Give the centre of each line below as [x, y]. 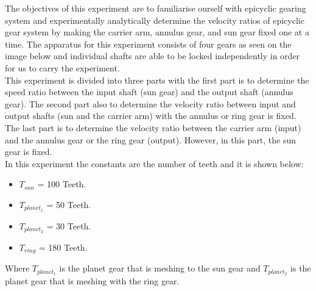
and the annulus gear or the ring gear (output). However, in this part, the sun [151, 139]
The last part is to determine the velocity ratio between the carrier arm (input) [153, 127]
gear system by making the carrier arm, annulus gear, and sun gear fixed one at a [157, 32]
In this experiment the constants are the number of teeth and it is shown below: [154, 163]
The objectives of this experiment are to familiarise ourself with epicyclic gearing [156, 8]
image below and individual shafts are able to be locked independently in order [153, 56]
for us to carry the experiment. [62, 67]
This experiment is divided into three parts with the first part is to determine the [157, 80]
